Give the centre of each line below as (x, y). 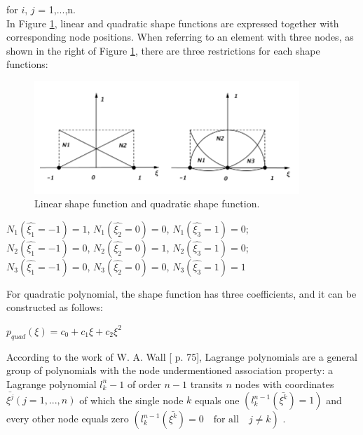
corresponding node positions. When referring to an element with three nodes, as (180, 37)
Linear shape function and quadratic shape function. (147, 203)
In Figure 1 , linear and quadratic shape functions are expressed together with (173, 23)
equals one (217, 400)
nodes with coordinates (285, 384)
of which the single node (131, 400)
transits (206, 384)
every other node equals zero (68, 419)
